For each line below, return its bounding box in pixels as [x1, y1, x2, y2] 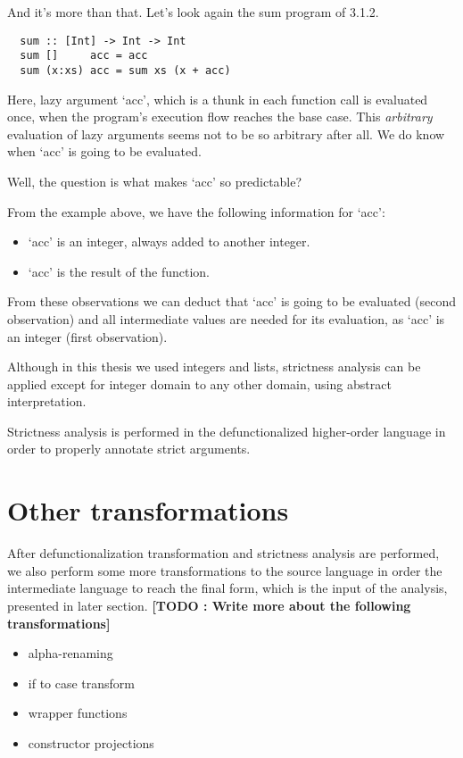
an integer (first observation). [7, 327, 168, 346]
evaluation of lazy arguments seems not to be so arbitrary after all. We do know [7, 124, 445, 143]
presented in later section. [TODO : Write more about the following [7, 596, 411, 614]
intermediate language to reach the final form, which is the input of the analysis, [7, 579, 448, 597]
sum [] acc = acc [20, 49, 148, 62]
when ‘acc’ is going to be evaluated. [7, 142, 202, 161]
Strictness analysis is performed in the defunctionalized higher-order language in [7, 421, 446, 440]
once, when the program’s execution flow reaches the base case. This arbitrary [7, 107, 433, 126]
